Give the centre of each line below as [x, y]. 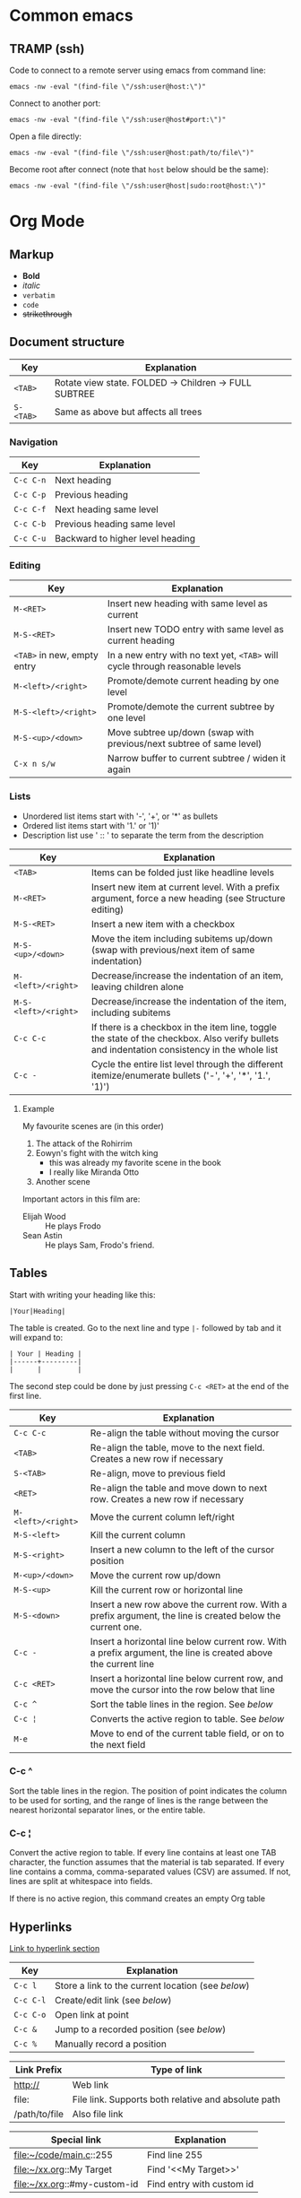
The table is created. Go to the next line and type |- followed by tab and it [146, 1327]
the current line [122, 1664]
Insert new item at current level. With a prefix [185, 887]
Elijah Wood [44, 1216]
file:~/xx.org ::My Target [63, 2169]
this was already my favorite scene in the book [135, 1162]
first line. [26, 1395]
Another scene [63, 1181]
